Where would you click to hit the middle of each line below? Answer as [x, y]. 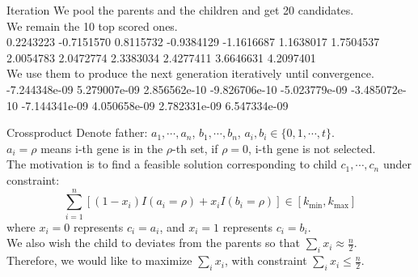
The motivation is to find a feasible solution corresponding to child [172, 164]
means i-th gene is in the [102, 148]
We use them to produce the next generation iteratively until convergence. [190, 73]
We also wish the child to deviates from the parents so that [153, 243]
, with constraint [266, 260]
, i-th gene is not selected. [312, 148]
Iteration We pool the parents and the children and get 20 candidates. [180, 10]
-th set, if [195, 148]
